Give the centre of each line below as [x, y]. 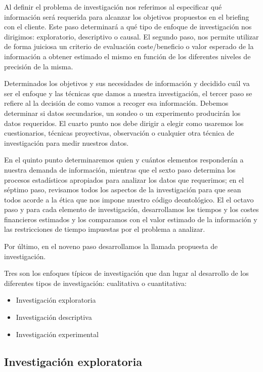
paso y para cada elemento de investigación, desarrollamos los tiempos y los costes [131, 209]
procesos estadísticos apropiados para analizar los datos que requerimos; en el [124, 179]
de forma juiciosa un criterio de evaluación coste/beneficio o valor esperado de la [129, 46]
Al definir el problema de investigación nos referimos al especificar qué [113, 7]
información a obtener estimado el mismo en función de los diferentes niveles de [127, 56]
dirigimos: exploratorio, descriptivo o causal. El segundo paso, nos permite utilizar [131, 36]
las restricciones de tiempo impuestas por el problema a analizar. [105, 229]
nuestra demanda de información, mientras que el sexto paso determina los [120, 169]
